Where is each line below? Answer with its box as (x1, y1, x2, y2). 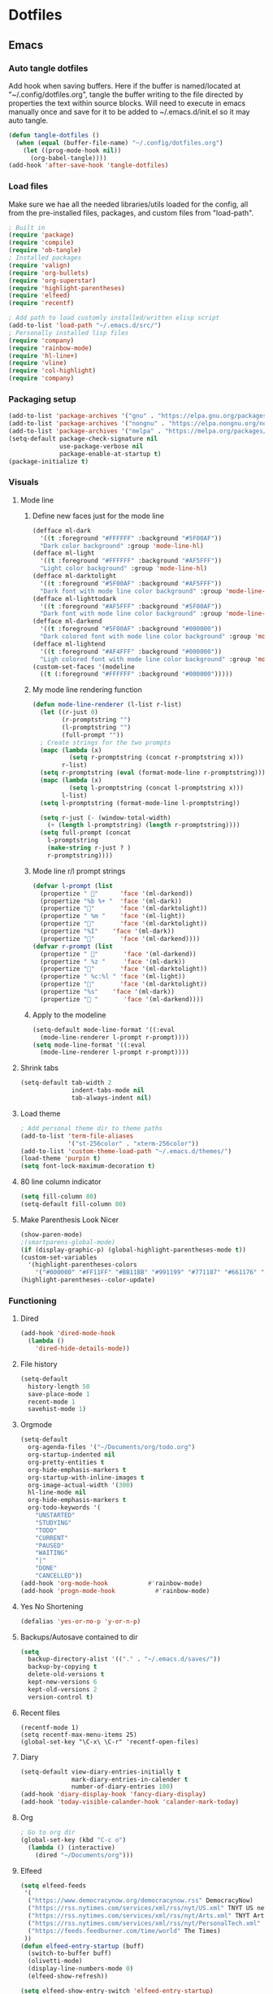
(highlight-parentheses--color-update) (19, 1276, 156, 1284)
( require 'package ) (8, 231, 75, 239)
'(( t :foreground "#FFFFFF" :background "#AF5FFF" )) (39, 557, 222, 565)
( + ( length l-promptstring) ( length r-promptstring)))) (47, 821, 240, 829)
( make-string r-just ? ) (47, 844, 132, 852)
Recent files (19, 1708, 61, 1718)
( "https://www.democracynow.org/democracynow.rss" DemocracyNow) (28, 1896, 253, 1905)
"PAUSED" (35, 1541, 65, 1550)
